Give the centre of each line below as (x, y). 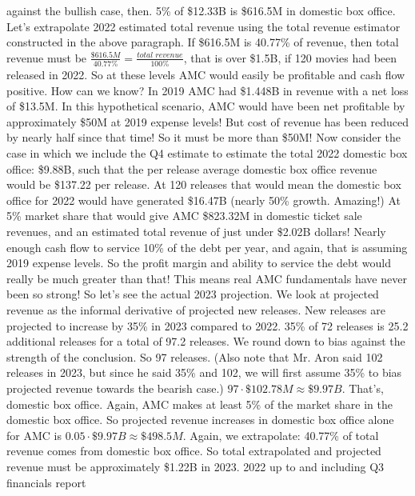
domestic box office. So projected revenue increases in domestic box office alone (200, 420)
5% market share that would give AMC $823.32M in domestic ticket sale (184, 216)
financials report (46, 482)
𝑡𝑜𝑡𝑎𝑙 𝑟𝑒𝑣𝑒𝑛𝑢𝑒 (160, 56)
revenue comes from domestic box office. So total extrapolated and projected (194, 451)
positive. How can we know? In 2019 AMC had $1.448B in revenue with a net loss (207, 90)
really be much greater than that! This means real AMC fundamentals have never (207, 278)
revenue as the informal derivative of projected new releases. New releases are (196, 310)
